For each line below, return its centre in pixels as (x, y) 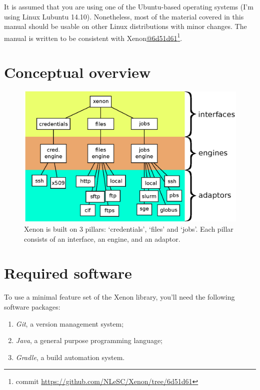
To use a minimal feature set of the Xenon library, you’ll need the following (119, 297)
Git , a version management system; (70, 323)
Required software (68, 273)
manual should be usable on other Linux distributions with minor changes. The (125, 26)
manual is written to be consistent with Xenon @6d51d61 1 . (93, 37)
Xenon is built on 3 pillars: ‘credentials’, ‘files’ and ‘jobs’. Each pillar (129, 229)
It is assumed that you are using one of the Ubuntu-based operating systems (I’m (129, 6)
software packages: (32, 306)
